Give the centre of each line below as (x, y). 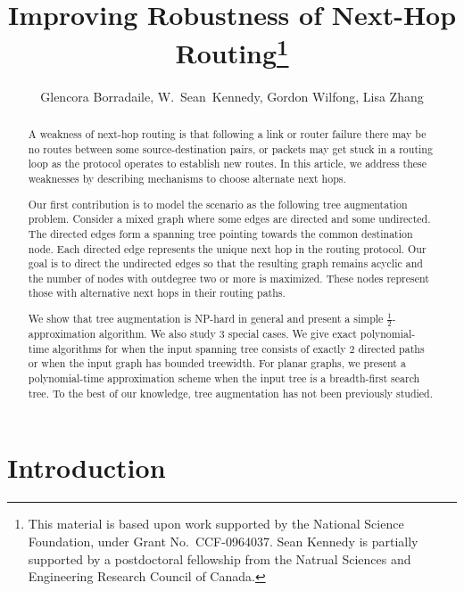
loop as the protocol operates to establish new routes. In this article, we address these (228, 164)
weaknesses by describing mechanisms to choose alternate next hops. (187, 178)
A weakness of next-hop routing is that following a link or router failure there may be (227, 134)
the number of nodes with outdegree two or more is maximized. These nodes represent (228, 278)
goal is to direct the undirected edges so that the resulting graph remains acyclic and (225, 263)
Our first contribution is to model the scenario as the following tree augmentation (218, 204)
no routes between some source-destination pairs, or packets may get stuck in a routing (230, 148)
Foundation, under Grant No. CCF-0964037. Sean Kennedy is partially (223, 541)
